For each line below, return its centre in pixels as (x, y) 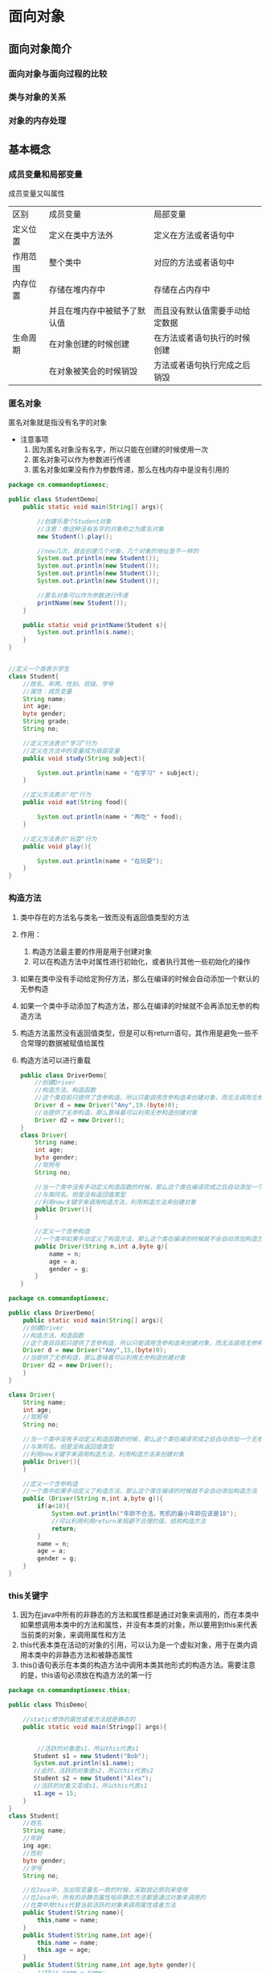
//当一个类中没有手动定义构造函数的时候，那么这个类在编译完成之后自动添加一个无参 (143, 1439)
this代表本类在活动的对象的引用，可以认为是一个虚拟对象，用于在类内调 (139, 1645)
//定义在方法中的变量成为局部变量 (72, 751)
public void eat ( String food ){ (75, 803)
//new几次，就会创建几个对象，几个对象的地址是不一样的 (118, 551)
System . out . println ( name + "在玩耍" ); (100, 861)
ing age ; (37, 1846)
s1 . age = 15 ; (55, 1793)
